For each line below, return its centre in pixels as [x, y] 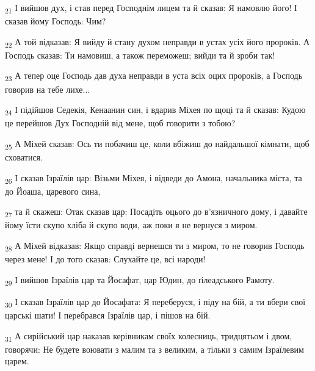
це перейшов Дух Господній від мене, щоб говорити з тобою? [120, 123]
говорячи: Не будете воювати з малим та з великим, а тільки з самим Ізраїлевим [154, 349]
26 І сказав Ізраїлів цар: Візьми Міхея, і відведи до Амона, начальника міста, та [154, 178]
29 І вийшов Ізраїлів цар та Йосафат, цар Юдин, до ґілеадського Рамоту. [140, 280]
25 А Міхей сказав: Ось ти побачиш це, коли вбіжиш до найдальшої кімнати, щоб [157, 144]
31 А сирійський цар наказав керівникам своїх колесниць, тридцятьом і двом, [149, 336]
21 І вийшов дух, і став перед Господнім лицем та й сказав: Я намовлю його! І [151, 8]
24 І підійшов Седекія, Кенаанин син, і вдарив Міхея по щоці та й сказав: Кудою [155, 110]
